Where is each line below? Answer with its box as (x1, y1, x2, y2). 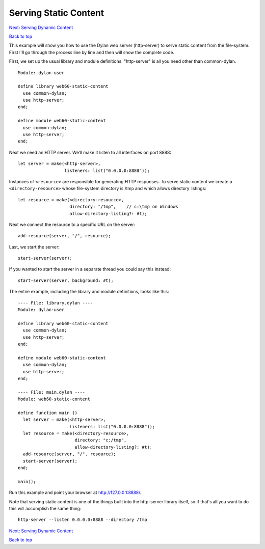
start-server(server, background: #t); (18, 277, 114, 283)
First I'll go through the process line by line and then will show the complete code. (9, 49, 175, 55)
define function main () (18, 410, 78, 415)
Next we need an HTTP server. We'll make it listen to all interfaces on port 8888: (9, 149, 171, 155)
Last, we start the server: (9, 244, 60, 250)
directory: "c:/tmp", (74, 438, 127, 443)
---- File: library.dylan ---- (18, 300, 93, 305)
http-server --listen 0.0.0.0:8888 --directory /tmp (18, 517, 147, 522)
